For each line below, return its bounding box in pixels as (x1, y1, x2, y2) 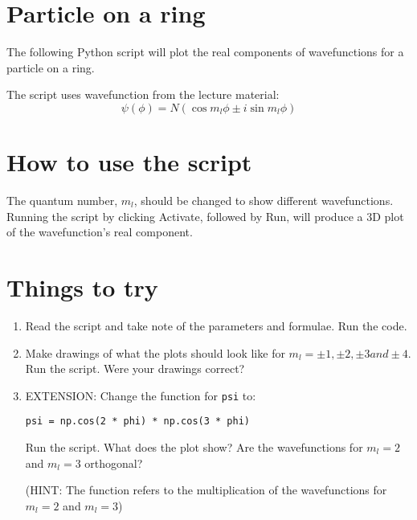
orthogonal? (84, 454, 143, 471)
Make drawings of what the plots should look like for (25, 344, 285, 361)
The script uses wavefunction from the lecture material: (6, 86, 280, 103)
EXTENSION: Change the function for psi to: (25, 387, 256, 403)
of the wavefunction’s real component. (6, 223, 193, 240)
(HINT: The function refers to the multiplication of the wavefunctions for (25, 481, 387, 498)
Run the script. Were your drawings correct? (25, 360, 245, 377)
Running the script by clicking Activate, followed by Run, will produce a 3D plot (6, 207, 404, 224)
